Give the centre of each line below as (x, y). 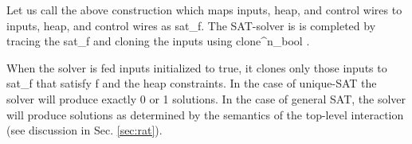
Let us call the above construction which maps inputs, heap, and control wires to (204, 10)
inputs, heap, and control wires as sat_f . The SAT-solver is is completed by (191, 25)
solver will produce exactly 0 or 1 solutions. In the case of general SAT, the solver (206, 98)
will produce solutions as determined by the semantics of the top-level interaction (205, 114)
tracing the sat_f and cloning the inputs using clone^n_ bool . (158, 41)
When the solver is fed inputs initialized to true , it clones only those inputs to (197, 67)
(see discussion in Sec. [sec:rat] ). (84, 130)
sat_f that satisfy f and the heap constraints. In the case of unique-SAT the (192, 83)
